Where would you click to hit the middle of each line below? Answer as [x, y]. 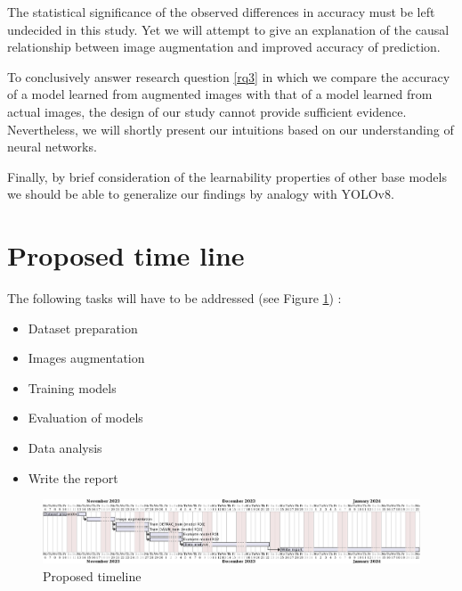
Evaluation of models [85, 418]
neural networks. [52, 147]
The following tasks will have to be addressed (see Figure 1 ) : [174, 298]
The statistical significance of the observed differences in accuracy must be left [221, 12]
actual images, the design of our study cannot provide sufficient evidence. [207, 111]
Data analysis [65, 448]
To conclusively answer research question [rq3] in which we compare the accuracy [229, 76]
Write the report [73, 477]
